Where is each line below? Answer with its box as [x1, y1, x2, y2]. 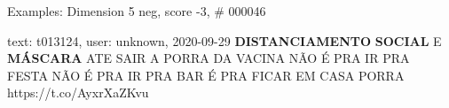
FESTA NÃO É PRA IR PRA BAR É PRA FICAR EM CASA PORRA [7, 66, 405, 84]
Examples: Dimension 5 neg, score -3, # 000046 [7, 2, 266, 19]
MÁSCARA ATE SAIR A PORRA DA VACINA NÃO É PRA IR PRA [7, 49, 410, 67]
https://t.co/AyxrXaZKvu [7, 83, 149, 102]
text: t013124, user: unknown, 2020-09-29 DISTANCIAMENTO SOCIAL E [7, 31, 442, 50]
